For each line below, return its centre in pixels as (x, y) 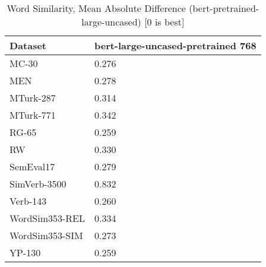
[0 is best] (164, 22)
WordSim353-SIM (46, 235)
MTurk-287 (33, 98)
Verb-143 (28, 201)
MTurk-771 (33, 115)
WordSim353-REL (47, 218)
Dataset (28, 45)
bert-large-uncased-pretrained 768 (175, 45)
